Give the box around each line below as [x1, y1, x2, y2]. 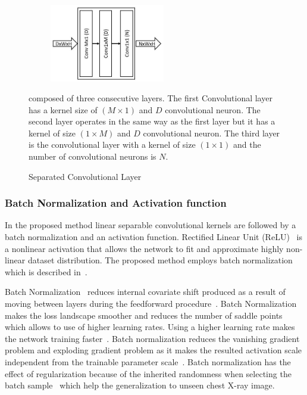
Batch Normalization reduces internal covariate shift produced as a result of [5, 285, 286, 298]
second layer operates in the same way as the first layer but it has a [29, 115, 275, 127]
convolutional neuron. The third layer [143, 126, 280, 139]
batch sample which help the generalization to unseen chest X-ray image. [5, 379, 275, 391]
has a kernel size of [29, 103, 98, 116]
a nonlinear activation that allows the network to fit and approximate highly [5, 242, 284, 254]
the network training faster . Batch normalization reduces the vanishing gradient [5, 332, 300, 344]
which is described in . [5, 265, 87, 278]
